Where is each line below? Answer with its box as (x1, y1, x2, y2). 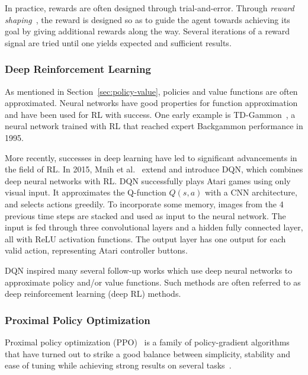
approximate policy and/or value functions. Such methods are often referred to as (5, 275, 301, 288)
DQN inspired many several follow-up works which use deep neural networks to (5, 264, 293, 276)
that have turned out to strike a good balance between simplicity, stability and (5, 347, 291, 360)
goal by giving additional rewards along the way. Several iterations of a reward (5, 25, 290, 37)
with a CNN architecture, (204, 186, 297, 198)
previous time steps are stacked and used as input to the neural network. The (5, 209, 286, 222)
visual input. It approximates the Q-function (5, 186, 166, 198)
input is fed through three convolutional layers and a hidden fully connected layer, (5, 221, 303, 233)
